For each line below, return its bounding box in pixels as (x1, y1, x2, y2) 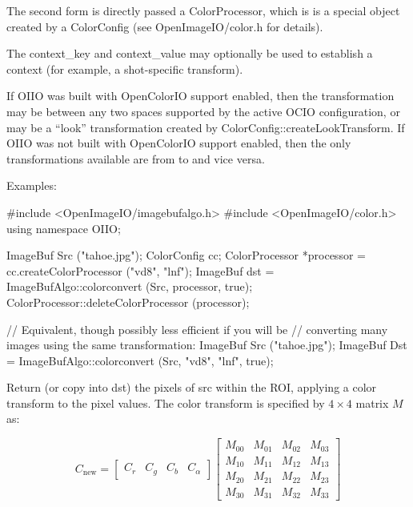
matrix (355, 394, 389, 411)
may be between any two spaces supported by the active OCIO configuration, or (6, 103, 400, 119)
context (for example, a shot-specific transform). (6, 60, 243, 77)
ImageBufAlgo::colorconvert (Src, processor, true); (6, 278, 253, 295)
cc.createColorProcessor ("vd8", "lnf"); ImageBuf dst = (6, 262, 275, 279)
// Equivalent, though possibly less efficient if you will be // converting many (6, 320, 388, 337)
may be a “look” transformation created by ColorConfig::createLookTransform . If (6, 119, 405, 135)
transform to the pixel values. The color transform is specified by (6, 394, 325, 411)
